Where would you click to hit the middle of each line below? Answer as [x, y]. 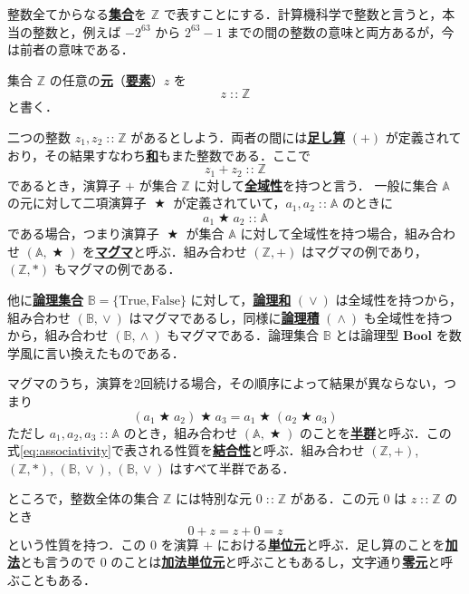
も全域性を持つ [408, 317]
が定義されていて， [230, 203]
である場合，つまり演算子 [83, 234]
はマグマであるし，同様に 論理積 [224, 317]
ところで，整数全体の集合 [83, 498]
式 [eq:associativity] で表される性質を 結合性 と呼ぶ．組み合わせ [186, 450]
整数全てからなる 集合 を [77, 14]
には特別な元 [214, 498]
